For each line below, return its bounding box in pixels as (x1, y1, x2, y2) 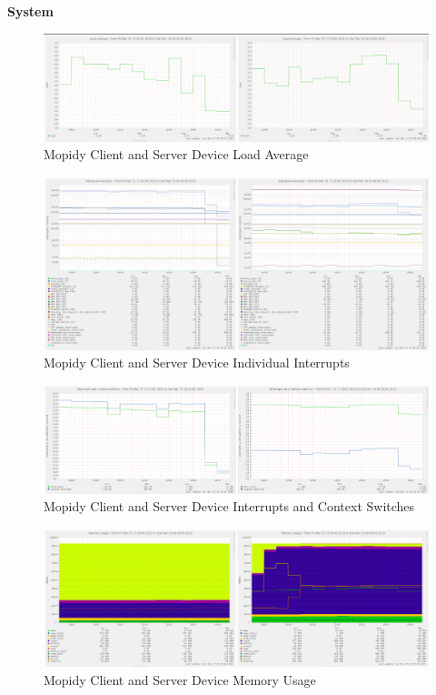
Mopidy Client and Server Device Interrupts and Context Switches (44, 497, 415, 516)
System (7, 2, 54, 20)
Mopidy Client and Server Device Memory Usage (44, 670, 316, 689)
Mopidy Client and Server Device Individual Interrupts (44, 353, 350, 372)
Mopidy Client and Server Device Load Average (44, 145, 309, 164)
